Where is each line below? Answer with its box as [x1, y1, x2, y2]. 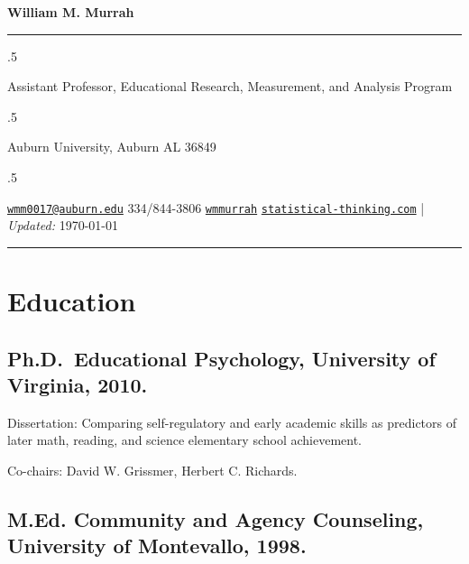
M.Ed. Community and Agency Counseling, [7, 504, 424, 532]
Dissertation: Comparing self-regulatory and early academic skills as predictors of [7, 412, 457, 431]
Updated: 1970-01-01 [7, 216, 118, 235]
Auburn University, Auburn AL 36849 [7, 137, 216, 156]
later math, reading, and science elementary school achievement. [7, 430, 363, 449]
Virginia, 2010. [7, 370, 148, 398]
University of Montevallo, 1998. [7, 532, 307, 559]
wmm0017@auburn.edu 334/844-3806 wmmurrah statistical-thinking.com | [7, 198, 425, 217]
